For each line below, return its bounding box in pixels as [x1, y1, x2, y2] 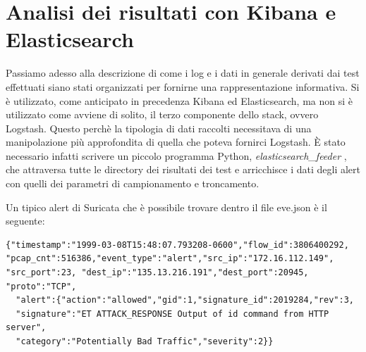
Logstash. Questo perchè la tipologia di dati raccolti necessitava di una [6, 120, 312, 135]
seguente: [6, 213, 45, 228]
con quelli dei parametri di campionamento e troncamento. [6, 176, 260, 191]
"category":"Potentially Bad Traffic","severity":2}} [16, 337, 274, 346]
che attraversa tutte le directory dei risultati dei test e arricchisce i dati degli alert [6, 162, 361, 177]
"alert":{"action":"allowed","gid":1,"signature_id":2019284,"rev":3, [16, 295, 354, 306]
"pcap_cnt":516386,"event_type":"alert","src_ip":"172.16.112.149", [6, 253, 334, 264]
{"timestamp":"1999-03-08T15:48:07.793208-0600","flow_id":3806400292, [6, 239, 349, 250]
